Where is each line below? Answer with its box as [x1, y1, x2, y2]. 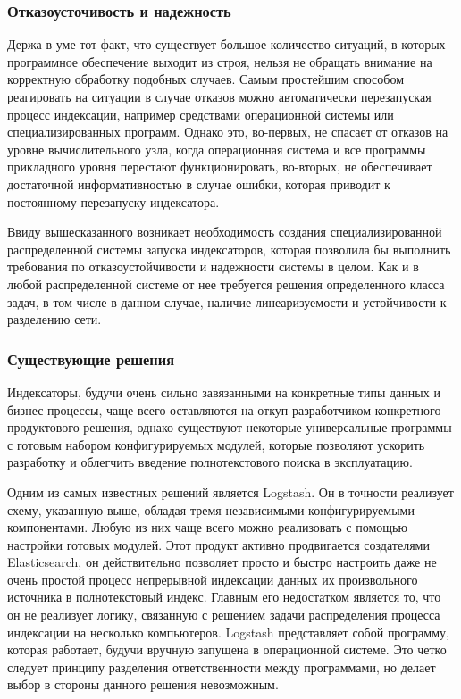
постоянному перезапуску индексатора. [7, 192, 220, 211]
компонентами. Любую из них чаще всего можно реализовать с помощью [7, 518, 407, 537]
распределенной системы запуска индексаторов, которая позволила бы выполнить [7, 239, 451, 258]
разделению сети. [7, 310, 102, 329]
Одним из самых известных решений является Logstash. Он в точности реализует [7, 482, 454, 501]
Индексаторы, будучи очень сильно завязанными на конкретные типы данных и [7, 382, 440, 401]
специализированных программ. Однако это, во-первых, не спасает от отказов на [7, 122, 448, 141]
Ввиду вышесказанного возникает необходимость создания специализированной [7, 222, 442, 241]
